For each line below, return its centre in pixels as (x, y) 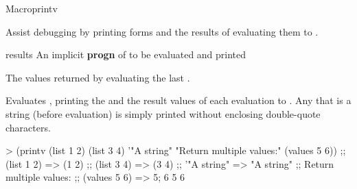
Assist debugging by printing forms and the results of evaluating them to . (162, 31)
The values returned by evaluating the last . (98, 77)
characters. (28, 127)
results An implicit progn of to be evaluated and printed (126, 54)
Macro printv (32, 8)
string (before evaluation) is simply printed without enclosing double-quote (163, 113)
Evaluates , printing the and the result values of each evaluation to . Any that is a (178, 100)
